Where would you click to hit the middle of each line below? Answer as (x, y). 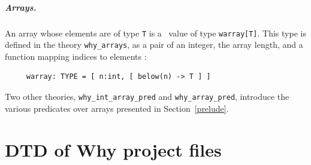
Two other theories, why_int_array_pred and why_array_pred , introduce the (147, 97)
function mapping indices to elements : (76, 56)
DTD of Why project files (113, 149)
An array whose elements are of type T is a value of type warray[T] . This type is (155, 33)
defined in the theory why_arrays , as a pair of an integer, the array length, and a (154, 45)
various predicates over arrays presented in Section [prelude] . (117, 108)
